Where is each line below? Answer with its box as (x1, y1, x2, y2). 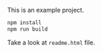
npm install (7, 19, 42, 26)
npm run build (7, 26, 49, 33)
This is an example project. (7, 6, 85, 14)
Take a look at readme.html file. (7, 38, 96, 46)
